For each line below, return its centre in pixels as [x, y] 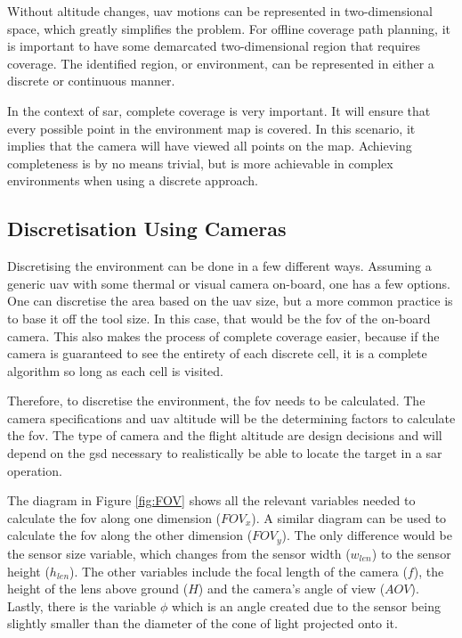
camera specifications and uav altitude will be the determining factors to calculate [231, 417]
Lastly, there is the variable [82, 605]
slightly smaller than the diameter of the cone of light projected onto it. [203, 623]
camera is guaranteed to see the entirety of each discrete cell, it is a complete [217, 353]
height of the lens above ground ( [98, 589]
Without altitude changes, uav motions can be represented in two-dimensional [220, 11]
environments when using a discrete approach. [133, 180]
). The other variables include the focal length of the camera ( [239, 571]
